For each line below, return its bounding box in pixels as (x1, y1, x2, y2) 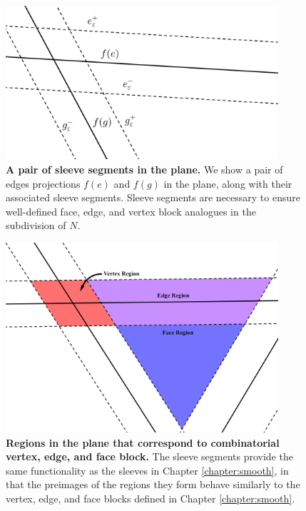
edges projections (6, 176, 81, 191)
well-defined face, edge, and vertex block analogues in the (6, 203, 256, 218)
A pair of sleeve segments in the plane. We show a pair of (6, 161, 283, 176)
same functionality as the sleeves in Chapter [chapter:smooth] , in (6, 462, 289, 477)
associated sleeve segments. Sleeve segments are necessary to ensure (6, 190, 300, 205)
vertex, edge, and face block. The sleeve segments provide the (6, 449, 293, 464)
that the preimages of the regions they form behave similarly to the (6, 477, 300, 492)
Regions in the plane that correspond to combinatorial (6, 435, 280, 450)
